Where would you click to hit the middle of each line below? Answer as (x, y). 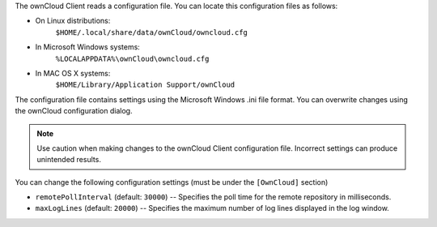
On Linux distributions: (73, 21)
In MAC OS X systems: (73, 73)
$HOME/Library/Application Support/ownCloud (145, 85)
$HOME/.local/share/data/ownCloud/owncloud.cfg (152, 32)
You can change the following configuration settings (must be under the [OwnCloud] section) (172, 182)
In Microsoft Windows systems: (88, 47)
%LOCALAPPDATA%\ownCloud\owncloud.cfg (132, 58)
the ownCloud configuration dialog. (74, 111)
